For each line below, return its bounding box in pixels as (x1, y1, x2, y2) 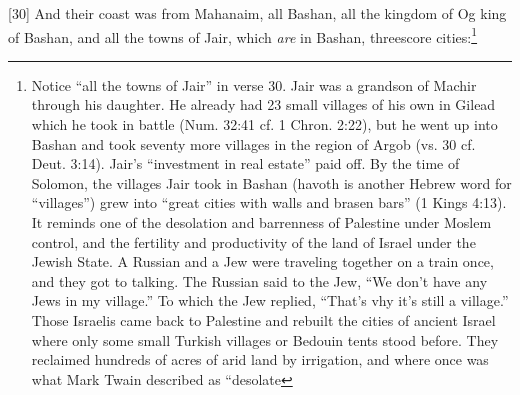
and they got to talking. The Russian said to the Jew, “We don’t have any (31, 270, 488, 291)
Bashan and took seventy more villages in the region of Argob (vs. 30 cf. (31, 133, 476, 154)
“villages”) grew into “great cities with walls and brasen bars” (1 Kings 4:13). (31, 192, 507, 213)
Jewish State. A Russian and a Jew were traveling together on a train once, (31, 251, 494, 272)
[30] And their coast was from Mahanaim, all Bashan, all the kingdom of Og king (8, 3, 507, 23)
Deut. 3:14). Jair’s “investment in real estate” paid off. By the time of (31, 153, 460, 174)
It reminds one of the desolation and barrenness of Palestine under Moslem (31, 212, 492, 232)
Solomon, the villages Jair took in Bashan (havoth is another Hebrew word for (31, 172, 512, 193)
